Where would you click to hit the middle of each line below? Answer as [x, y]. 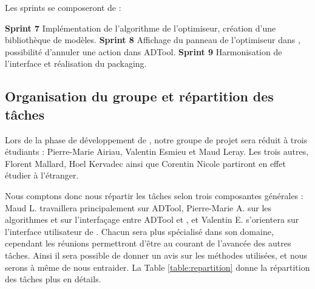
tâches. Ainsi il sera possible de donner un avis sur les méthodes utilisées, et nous [156, 255]
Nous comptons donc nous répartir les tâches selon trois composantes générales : [154, 195]
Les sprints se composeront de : [63, 7]
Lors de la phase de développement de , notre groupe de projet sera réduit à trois [156, 139]
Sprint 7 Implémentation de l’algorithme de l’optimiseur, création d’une [141, 28]
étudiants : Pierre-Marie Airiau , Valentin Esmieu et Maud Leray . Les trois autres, [157, 151]
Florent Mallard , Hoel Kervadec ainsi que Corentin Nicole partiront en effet [145, 163]
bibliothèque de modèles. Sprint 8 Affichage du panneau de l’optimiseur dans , [153, 40]
